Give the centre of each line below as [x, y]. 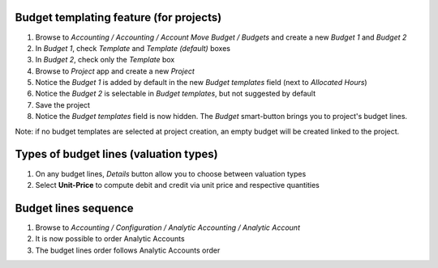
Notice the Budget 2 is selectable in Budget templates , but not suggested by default [176, 94]
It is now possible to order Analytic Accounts [110, 239]
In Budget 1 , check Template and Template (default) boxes [133, 48]
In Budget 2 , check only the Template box [105, 60]
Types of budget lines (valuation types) [116, 154]
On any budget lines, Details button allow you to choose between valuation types [171, 173]
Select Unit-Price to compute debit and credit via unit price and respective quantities [178, 185]
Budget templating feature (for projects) [118, 17]
